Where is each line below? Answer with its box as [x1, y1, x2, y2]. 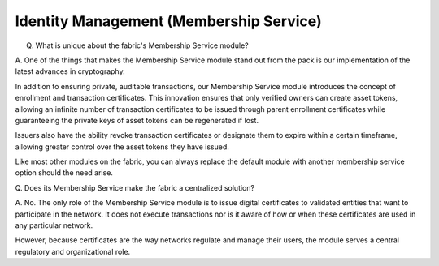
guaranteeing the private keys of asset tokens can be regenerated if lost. [15, 115, 259, 125]
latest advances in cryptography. [15, 66, 125, 76]
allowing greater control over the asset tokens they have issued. [15, 142, 229, 152]
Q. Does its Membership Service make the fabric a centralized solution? [15, 182, 255, 192]
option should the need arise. [15, 168, 114, 178]
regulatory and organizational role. [15, 247, 131, 256]
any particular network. [15, 221, 93, 230]
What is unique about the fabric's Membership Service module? [35, 41, 250, 50]
